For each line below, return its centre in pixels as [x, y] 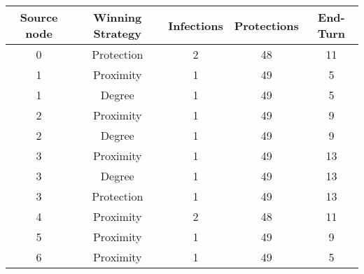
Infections [196, 25]
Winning [118, 17]
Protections [266, 25]
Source [39, 17]
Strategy [117, 33]
